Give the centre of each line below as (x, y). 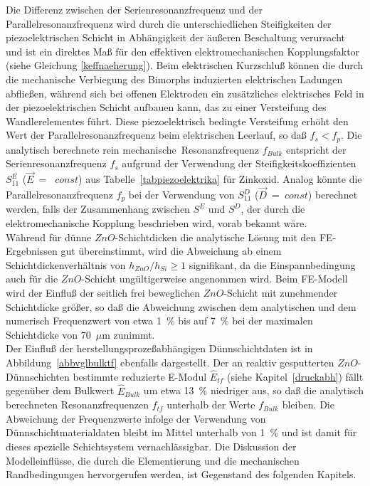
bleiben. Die (308, 405)
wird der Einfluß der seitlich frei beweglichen (103, 293)
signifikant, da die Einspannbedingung (272, 264)
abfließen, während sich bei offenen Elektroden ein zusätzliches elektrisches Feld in (185, 93)
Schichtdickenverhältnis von (66, 264)
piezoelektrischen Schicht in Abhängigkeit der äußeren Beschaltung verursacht (176, 37)
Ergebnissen (32, 251)
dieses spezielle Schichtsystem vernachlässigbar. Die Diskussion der (151, 446)
